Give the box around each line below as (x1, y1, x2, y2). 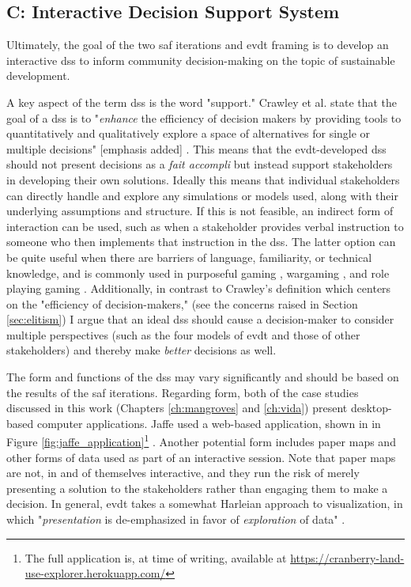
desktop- (350, 400, 392, 416)
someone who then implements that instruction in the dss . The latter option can (6, 233, 396, 250)
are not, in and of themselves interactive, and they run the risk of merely (6, 464, 360, 481)
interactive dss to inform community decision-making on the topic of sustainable (6, 51, 395, 68)
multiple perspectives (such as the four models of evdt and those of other (6, 326, 360, 343)
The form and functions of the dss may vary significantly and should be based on (6, 369, 399, 385)
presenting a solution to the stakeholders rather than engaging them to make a (6, 479, 388, 496)
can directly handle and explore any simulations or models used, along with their (6, 187, 398, 203)
